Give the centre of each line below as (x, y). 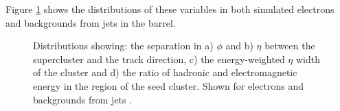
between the (290, 46)
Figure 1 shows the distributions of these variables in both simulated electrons (170, 9)
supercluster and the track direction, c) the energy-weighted (159, 59)
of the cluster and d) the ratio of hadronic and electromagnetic (165, 72)
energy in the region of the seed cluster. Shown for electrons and (168, 85)
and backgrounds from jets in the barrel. (91, 22)
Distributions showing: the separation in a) (123, 46)
